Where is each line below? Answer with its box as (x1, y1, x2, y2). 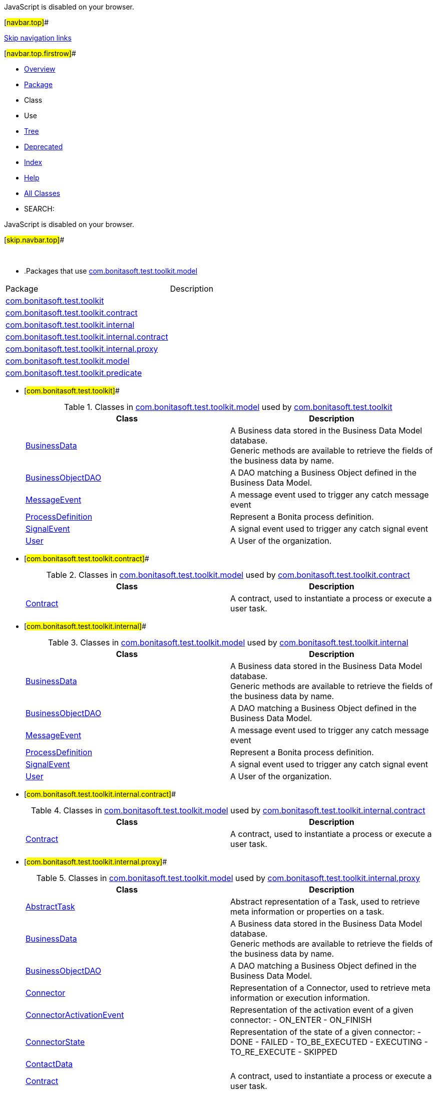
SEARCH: (24, 204, 55, 213)
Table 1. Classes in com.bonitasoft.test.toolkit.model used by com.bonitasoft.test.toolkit (64, 402, 392, 412)
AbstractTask (26, 902, 75, 912)
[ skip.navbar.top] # (4, 236, 65, 244)
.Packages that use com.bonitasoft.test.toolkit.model (24, 267, 198, 275)
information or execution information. (230, 993, 370, 1003)
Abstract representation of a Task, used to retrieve (230, 897, 420, 907)
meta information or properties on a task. (230, 907, 384, 917)
